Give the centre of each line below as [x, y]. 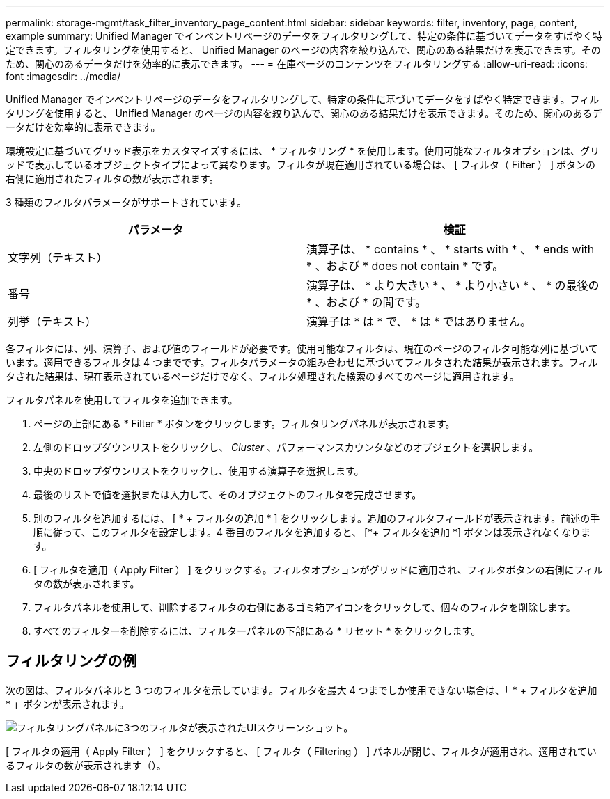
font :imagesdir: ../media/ [63, 76]
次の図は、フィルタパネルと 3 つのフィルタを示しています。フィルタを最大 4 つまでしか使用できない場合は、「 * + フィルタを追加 [302, 690]
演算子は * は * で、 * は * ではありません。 [419, 322]
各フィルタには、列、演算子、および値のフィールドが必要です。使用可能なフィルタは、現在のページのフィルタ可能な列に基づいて [302, 348]
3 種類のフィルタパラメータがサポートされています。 [126, 202]
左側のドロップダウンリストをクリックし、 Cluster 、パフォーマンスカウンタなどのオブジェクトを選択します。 [286, 447]
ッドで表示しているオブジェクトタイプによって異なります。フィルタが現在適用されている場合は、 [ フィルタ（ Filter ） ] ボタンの [301, 165]
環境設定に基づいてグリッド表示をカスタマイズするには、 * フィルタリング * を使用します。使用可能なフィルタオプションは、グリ [303, 151]
